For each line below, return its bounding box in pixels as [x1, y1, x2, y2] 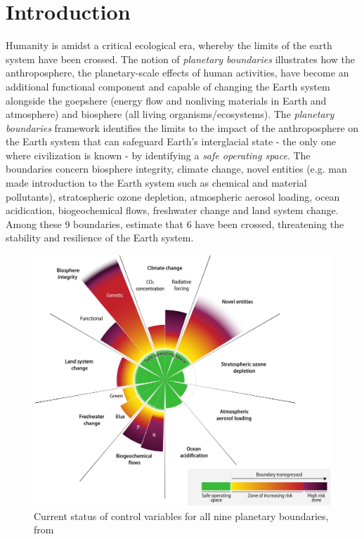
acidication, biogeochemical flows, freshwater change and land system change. [6, 203, 339, 218]
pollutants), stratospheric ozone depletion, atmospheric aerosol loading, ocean [6, 189, 340, 204]
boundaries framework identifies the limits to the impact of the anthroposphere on [6, 120, 359, 135]
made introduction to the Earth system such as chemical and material [6, 175, 307, 190]
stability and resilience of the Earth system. [6, 230, 194, 245]
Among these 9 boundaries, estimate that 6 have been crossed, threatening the [6, 216, 344, 231]
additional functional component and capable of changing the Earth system [6, 79, 330, 93]
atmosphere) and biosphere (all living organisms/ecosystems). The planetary [6, 107, 334, 121]
